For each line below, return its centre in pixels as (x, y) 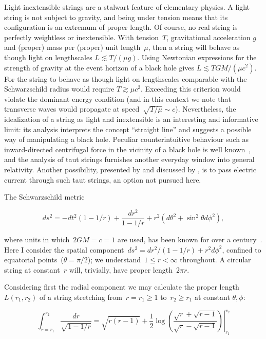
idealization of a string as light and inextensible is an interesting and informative (131, 119)
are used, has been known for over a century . (190, 239)
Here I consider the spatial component (64, 249)
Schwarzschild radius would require (59, 89)
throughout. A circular (215, 260)
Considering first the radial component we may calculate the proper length (122, 287)
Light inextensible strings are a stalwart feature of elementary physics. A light (127, 7)
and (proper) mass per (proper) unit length (72, 47)
